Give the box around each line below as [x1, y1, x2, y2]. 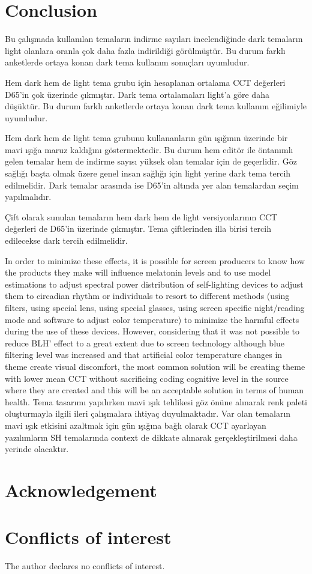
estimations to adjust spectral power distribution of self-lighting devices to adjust [5, 277, 304, 290]
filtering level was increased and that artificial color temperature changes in [5, 348, 283, 361]
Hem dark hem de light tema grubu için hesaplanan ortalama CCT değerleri [5, 76, 286, 88]
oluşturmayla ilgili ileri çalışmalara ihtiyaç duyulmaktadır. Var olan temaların [5, 407, 291, 420]
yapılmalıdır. [5, 190, 52, 203]
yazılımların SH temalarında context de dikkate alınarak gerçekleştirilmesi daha [5, 431, 298, 443]
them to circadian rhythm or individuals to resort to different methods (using [5, 289, 290, 302]
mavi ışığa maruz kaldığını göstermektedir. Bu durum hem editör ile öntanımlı [5, 143, 293, 156]
